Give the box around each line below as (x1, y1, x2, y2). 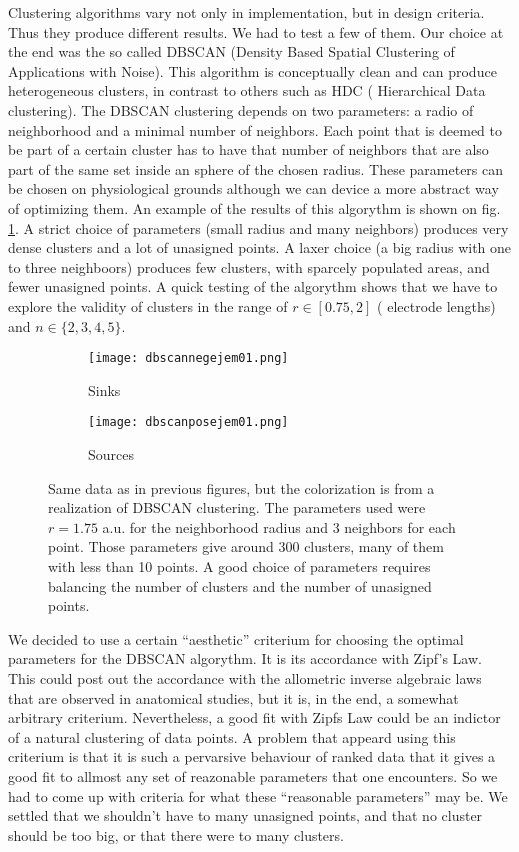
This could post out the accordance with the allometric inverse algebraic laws (8, 667, 482, 688)
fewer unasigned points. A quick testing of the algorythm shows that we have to (8, 276, 498, 297)
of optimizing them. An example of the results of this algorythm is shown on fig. (8, 197, 501, 218)
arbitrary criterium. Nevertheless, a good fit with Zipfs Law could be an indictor (8, 707, 501, 728)
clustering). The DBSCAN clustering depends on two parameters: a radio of (8, 99, 474, 120)
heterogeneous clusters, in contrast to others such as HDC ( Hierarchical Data (8, 80, 486, 101)
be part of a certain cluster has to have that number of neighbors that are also (8, 139, 489, 160)
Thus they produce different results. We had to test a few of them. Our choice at (8, 21, 504, 42)
